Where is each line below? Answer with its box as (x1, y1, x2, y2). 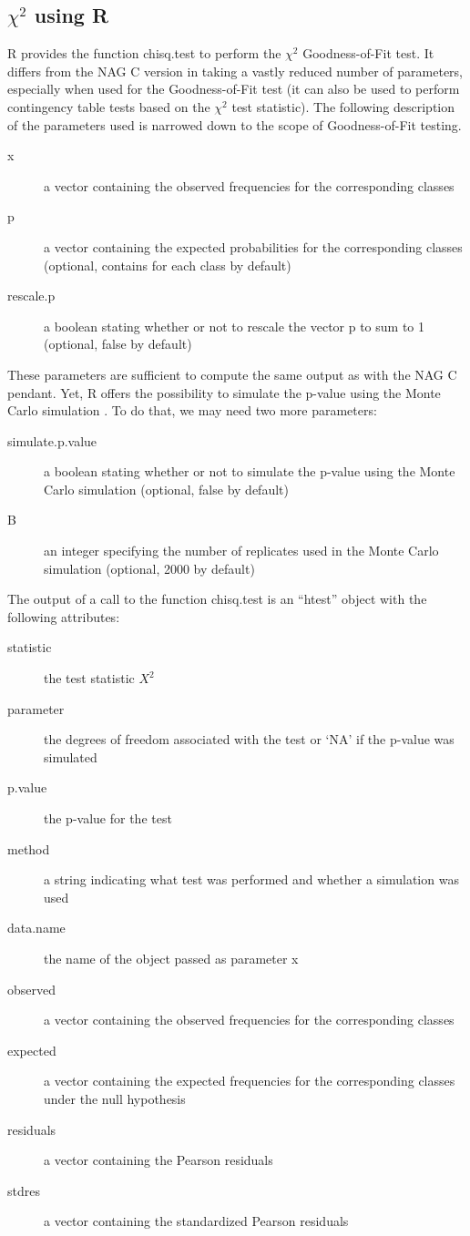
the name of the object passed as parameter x (44, 948, 299, 967)
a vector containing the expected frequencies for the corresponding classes (44, 1071, 455, 1090)
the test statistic (44, 669, 135, 688)
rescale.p (7, 286, 56, 305)
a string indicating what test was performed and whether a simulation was (44, 870, 459, 889)
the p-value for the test (44, 809, 172, 828)
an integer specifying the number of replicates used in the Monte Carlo (44, 541, 439, 560)
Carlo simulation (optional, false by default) (44, 479, 289, 498)
